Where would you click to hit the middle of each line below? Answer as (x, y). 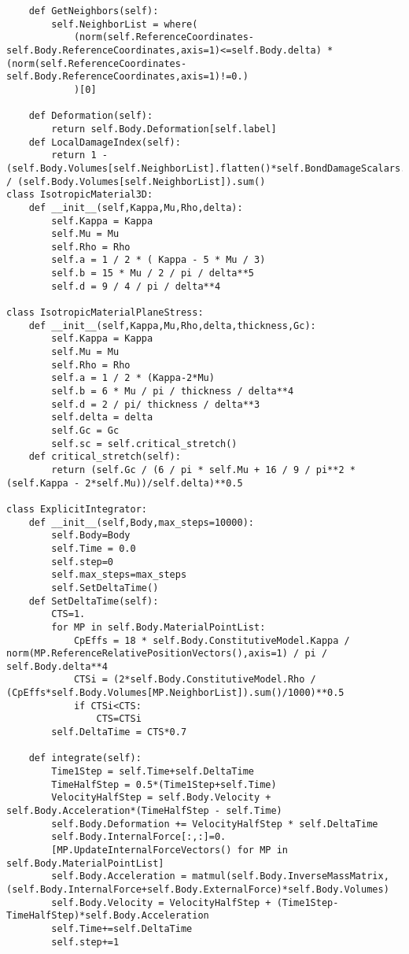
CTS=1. (68, 614)
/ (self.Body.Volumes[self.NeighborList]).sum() (136, 181)
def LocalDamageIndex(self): (105, 142)
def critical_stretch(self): (105, 457)
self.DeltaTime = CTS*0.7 (119, 732)
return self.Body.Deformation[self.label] (164, 129)
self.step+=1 (85, 942)
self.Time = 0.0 (94, 548)
